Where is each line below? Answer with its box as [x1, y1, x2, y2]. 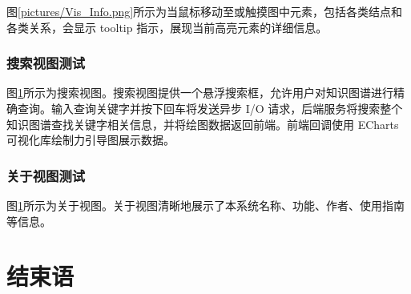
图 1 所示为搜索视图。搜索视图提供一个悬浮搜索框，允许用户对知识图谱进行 [6, 84, 393, 101]
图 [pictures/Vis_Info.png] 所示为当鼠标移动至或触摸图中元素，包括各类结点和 [6, 3, 403, 19]
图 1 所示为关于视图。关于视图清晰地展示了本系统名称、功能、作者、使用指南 [6, 197, 405, 213]
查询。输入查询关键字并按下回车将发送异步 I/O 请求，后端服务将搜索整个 [17, 100, 403, 116]
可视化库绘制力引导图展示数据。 [6, 131, 175, 148]
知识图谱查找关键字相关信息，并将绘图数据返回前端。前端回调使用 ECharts [6, 115, 399, 132]
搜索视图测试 [6, 53, 86, 73]
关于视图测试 [6, 165, 86, 185]
